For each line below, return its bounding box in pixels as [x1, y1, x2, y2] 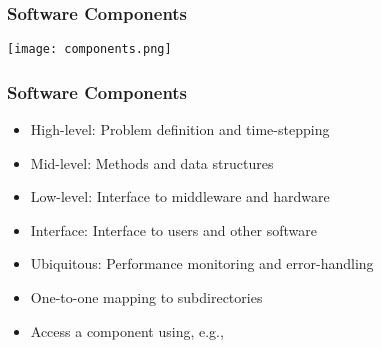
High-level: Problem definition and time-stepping [30, 119, 330, 140]
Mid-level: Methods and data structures [30, 152, 274, 173]
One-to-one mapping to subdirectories [30, 287, 263, 308]
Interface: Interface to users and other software [30, 219, 318, 240]
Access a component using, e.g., [30, 320, 224, 341]
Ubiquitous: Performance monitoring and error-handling [30, 253, 374, 274]
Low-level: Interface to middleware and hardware [30, 186, 330, 207]
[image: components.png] [7, 42, 172, 57]
